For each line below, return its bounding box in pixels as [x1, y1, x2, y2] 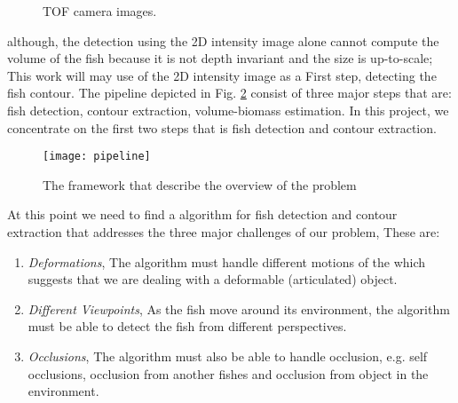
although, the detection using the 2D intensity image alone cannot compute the [7, 31, 439, 50]
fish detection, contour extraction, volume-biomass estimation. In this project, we [7, 100, 449, 119]
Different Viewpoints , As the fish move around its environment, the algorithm [28, 299, 450, 318]
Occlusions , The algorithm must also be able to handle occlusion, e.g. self [28, 346, 428, 365]
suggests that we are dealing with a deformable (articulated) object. [28, 270, 398, 288]
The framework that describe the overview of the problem [43, 175, 357, 194]
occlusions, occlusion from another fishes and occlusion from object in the [28, 364, 429, 383]
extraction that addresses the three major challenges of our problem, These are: [7, 223, 440, 241]
